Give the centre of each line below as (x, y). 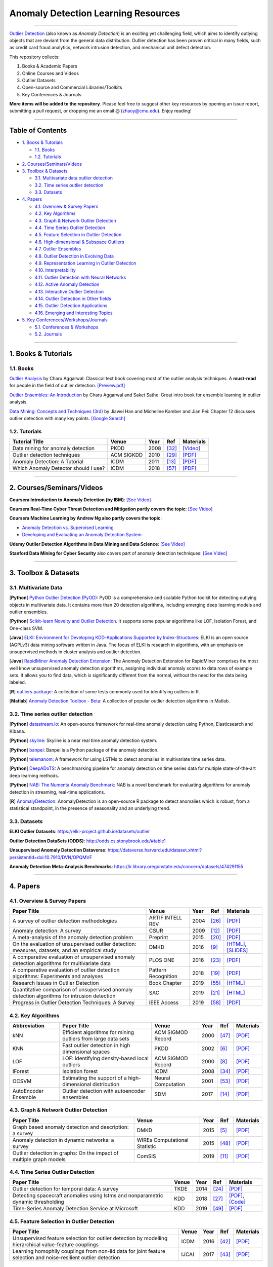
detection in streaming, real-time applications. (57, 792)
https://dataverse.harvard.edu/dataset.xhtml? (155, 850)
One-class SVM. (26, 628)
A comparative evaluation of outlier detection (66, 970)
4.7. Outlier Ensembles (58, 249)
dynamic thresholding (38, 1202)
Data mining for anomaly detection (53, 449)
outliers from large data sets (96, 1038)
